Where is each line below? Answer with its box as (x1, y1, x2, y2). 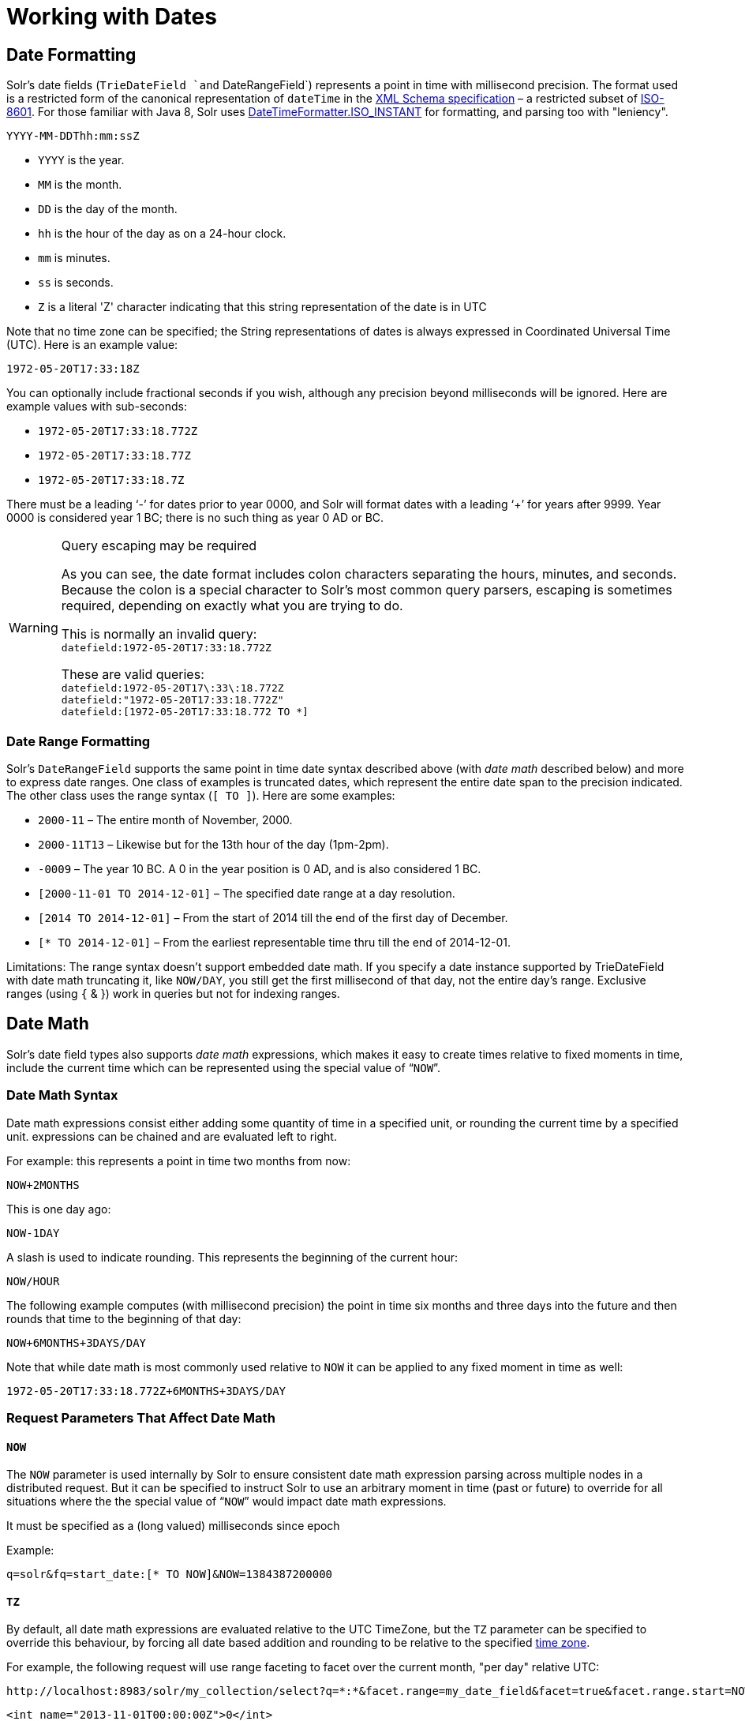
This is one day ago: (6, 1202, 111, 1216)
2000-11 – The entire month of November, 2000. (38, 812, 293, 827)
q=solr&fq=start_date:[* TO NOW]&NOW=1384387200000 (6, 1568, 333, 1581)
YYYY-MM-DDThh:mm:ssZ (6, 129, 140, 143)
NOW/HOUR (6, 1274, 60, 1288)
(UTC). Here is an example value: (6, 338, 178, 352)
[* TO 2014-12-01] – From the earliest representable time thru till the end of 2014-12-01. (38, 935, 511, 949)
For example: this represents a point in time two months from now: (6, 1153, 351, 1168)
